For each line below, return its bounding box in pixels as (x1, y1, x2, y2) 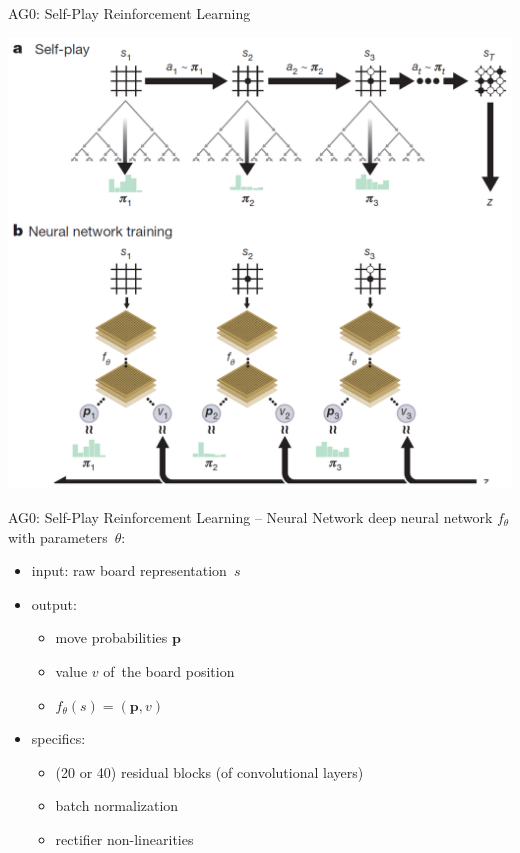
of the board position (103, 660, 235, 681)
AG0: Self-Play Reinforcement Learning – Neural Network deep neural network (8, 507, 493, 528)
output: (31, 593, 77, 614)
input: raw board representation (31, 560, 227, 581)
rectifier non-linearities (55, 828, 194, 849)
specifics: (31, 728, 86, 749)
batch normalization (55, 795, 179, 816)
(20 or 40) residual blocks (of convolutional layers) (55, 761, 364, 782)
